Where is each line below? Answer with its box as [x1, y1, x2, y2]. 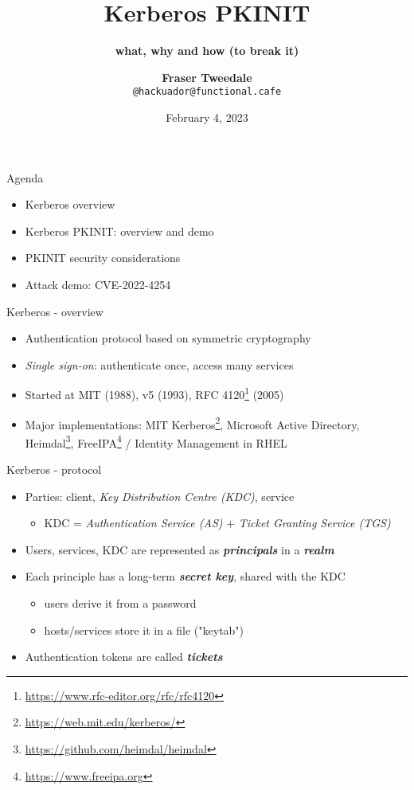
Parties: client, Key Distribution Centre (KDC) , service [25, 487, 295, 504]
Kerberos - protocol [6, 461, 102, 478]
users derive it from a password [44, 595, 197, 612]
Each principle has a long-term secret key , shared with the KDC [25, 568, 346, 585]
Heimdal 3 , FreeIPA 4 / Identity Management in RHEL [25, 432, 287, 451]
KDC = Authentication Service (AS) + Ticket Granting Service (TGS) [44, 514, 391, 531]
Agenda [6, 169, 44, 186]
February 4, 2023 [166, 108, 248, 125]
